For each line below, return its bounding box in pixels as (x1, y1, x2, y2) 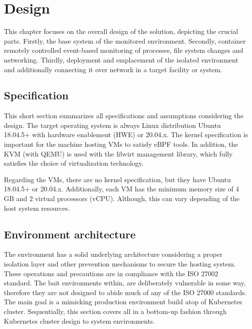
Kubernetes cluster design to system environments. (4, 315, 155, 326)
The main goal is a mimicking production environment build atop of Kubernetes (4, 297, 242, 307)
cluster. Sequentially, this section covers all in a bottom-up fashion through (4, 306, 227, 316)
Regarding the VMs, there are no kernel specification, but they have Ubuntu (4, 174, 231, 184)
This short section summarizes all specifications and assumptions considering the (4, 110, 244, 121)
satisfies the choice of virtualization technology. (4, 158, 144, 168)
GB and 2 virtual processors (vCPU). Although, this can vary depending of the (4, 193, 240, 204)
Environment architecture (4, 226, 136, 241)
